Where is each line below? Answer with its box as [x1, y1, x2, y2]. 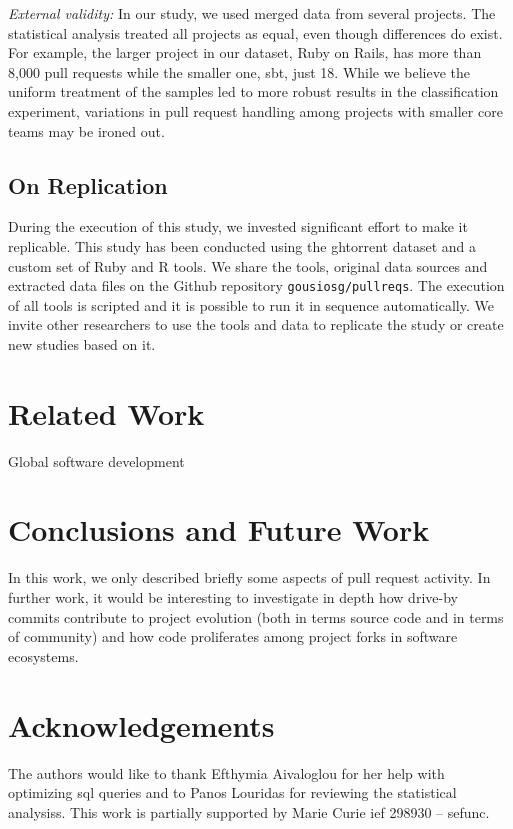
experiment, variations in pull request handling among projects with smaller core [8, 100, 503, 121]
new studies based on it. [8, 333, 156, 354]
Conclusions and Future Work [8, 509, 430, 550]
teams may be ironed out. [8, 120, 165, 141]
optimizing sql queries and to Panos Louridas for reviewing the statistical [8, 782, 457, 803]
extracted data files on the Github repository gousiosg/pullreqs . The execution [8, 275, 505, 296]
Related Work [8, 392, 205, 433]
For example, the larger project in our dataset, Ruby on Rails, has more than [8, 42, 482, 63]
